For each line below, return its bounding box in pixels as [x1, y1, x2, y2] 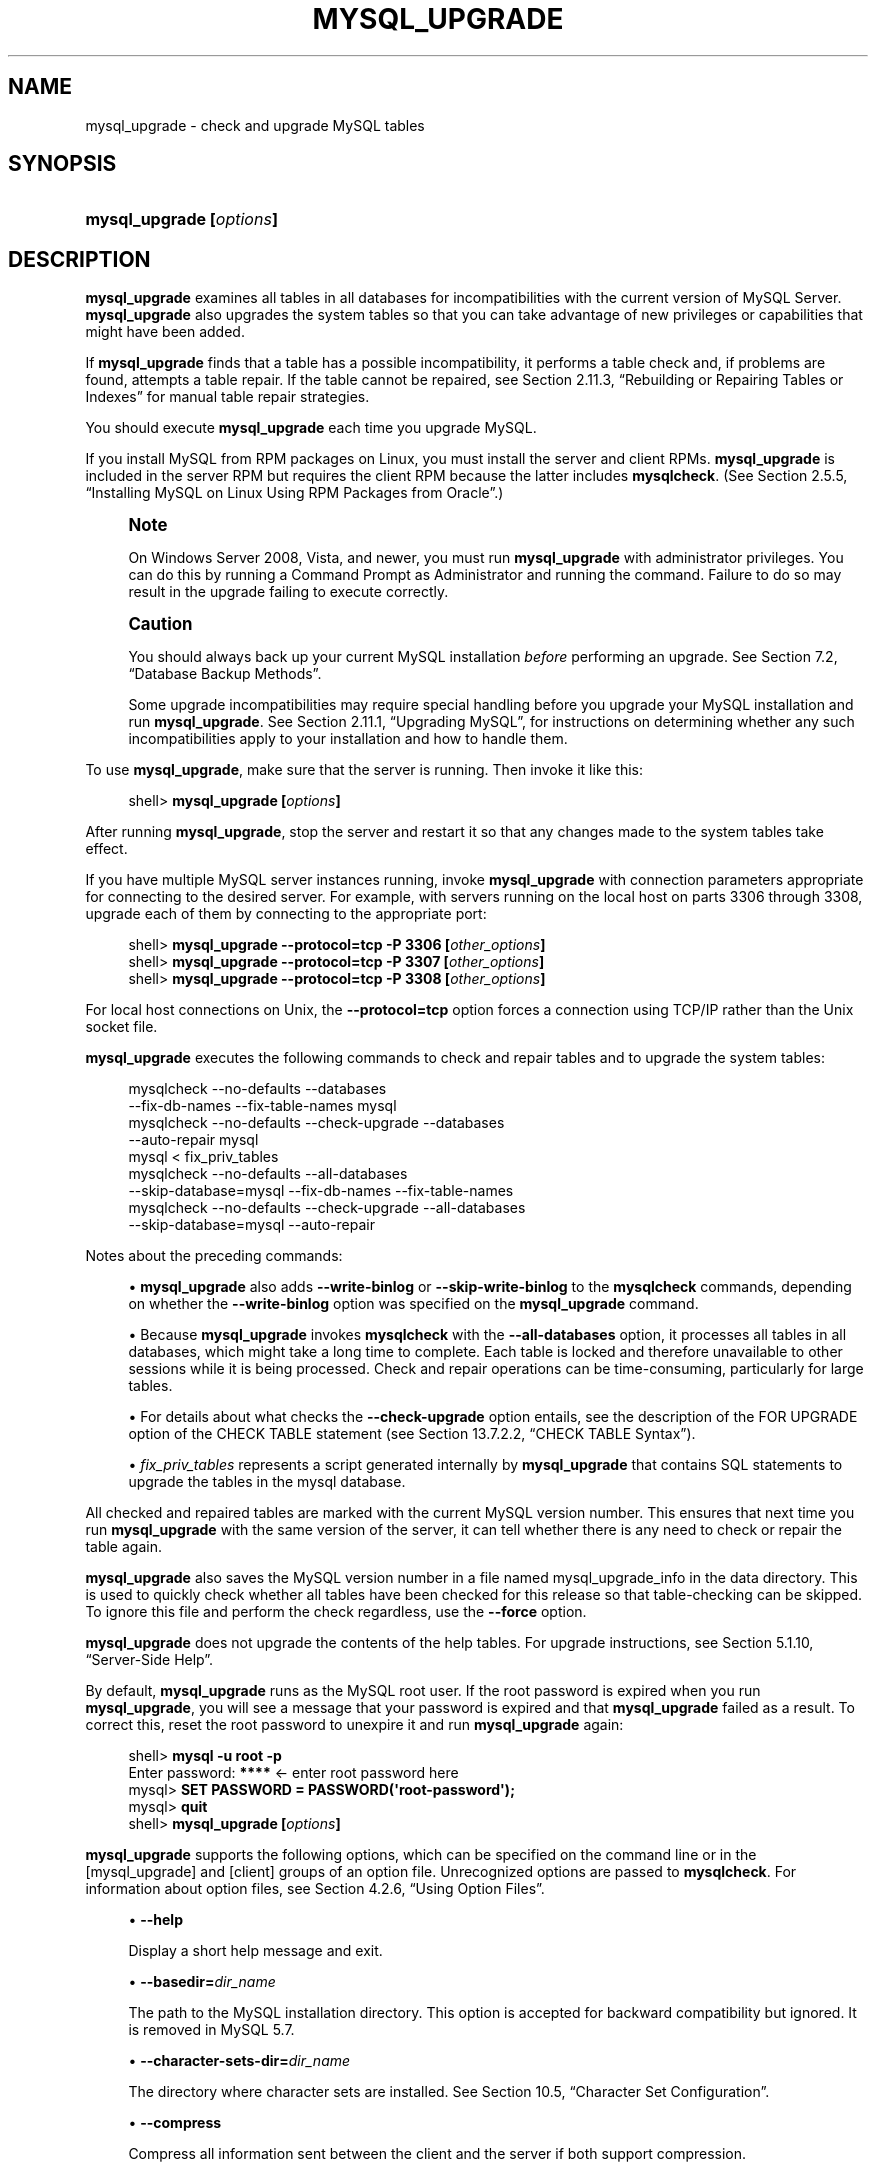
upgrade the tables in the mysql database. [128, 1473, 406, 1491]
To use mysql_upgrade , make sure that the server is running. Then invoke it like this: [85, 761, 644, 779]
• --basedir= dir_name [128, 1973, 276, 1991]
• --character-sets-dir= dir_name [128, 2052, 351, 2070]
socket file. [85, 1018, 158, 1036]
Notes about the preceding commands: [85, 1247, 343, 1265]
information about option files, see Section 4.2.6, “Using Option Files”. [85, 1880, 545, 1898]
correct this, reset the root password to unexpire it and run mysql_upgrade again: [85, 1716, 624, 1734]
